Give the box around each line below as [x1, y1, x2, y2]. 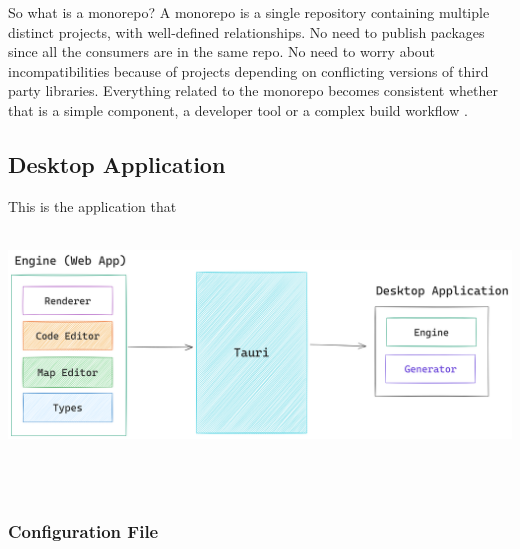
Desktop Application [8, 148, 226, 179]
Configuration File [8, 518, 159, 543]
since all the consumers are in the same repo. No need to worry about [8, 41, 436, 62]
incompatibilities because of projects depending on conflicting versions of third [8, 60, 489, 81]
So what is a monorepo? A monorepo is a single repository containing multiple [8, 2, 490, 22]
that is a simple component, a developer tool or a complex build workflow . [8, 99, 468, 120]
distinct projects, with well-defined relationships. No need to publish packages [8, 21, 485, 42]
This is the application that [8, 195, 177, 216]
